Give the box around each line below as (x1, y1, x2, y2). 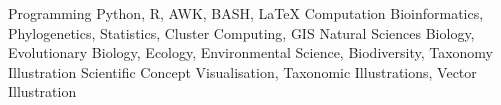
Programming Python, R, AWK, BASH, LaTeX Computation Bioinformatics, (8, 3, 484, 23)
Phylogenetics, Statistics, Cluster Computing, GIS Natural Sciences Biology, (8, 22, 475, 43)
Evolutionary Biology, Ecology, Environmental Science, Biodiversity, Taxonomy (8, 42, 494, 63)
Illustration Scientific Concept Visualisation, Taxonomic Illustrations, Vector (8, 61, 477, 82)
